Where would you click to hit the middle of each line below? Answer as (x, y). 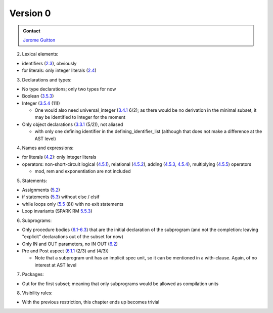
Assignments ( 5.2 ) (41, 190)
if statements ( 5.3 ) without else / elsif (61, 197)
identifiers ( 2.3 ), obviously (49, 63)
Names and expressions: (48, 148)
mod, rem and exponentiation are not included (83, 171)
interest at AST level (56, 265)
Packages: (33, 274)
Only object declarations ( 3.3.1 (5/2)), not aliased (73, 124)
